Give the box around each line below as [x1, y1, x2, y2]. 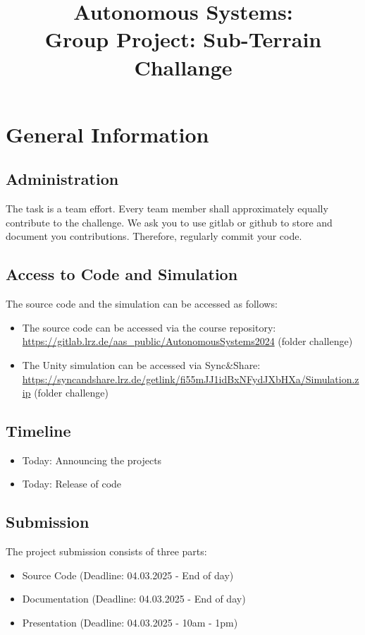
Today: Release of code [22, 476, 122, 491]
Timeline [6, 420, 71, 442]
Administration [6, 168, 119, 190]
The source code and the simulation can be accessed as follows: [6, 296, 278, 311]
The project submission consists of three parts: [6, 544, 207, 559]
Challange [134, 52, 233, 81]
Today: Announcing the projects [22, 452, 162, 467]
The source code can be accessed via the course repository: [22, 320, 276, 334]
